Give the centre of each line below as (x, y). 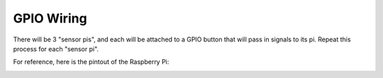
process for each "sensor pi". (56, 48)
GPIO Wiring (50, 18)
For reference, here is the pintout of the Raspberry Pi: (91, 62)
